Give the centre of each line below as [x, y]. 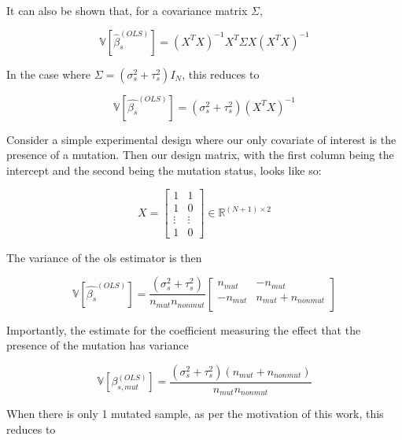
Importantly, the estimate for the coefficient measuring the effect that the [184, 329]
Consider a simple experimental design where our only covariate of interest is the [201, 139]
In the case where [49, 74]
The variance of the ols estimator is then [104, 257]
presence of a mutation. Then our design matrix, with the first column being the [200, 155]
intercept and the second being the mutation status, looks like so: [164, 170]
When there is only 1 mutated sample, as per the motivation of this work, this [195, 414]
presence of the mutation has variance [98, 345]
